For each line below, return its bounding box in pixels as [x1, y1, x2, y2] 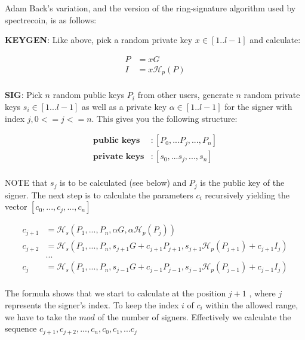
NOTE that [5, 176, 48, 189]
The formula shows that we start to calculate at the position [5, 287, 226, 299]
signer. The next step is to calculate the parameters [5, 188, 193, 201]
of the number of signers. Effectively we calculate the [97, 310, 291, 323]
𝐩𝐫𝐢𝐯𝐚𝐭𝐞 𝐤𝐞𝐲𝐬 [93, 152, 144, 161]
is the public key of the [200, 176, 285, 189]
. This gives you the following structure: [91, 112, 238, 124]
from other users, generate [137, 88, 233, 101]
